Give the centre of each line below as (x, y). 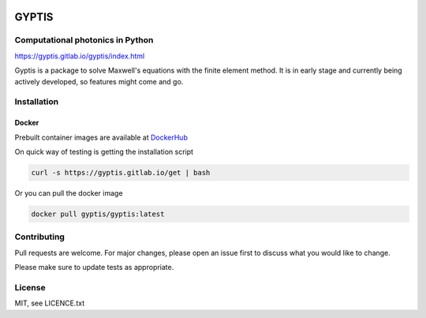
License (30, 287)
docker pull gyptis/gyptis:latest (98, 214)
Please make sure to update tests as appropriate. (94, 267)
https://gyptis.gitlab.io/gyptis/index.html (80, 56)
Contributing (39, 237)
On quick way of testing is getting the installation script (104, 152)
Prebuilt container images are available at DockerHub (101, 137)
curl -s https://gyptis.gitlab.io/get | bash (121, 172)
